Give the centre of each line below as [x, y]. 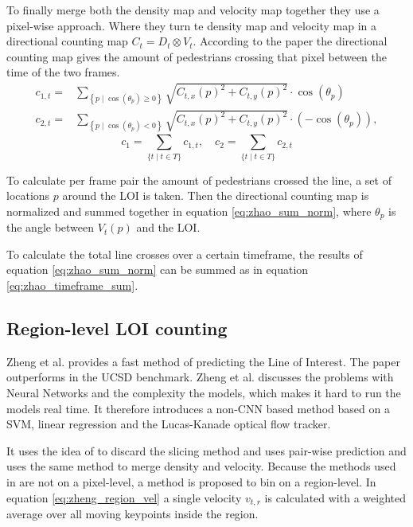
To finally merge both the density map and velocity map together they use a [193, 10]
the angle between [51, 227]
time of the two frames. [63, 72]
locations [28, 195]
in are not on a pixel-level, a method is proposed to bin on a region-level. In [191, 482]
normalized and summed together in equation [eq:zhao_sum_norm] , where [189, 211]
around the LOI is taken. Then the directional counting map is [216, 195]
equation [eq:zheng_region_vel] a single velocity [124, 497]
